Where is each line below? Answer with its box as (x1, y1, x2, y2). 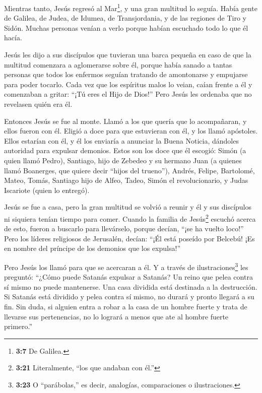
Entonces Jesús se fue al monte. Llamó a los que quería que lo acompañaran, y (4, 115, 247, 126)
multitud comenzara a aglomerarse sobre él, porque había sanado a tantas (4, 59, 232, 70)
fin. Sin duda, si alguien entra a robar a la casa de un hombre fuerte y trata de (4, 301, 247, 311)
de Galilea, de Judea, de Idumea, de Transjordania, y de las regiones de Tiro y (4, 13, 246, 23)
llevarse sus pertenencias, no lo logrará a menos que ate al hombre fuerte (4, 311, 229, 321)
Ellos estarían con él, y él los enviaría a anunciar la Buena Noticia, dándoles (4, 135, 239, 146)
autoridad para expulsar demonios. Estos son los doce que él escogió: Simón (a (4, 145, 246, 156)
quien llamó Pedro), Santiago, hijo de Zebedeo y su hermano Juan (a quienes (4, 155, 242, 165)
